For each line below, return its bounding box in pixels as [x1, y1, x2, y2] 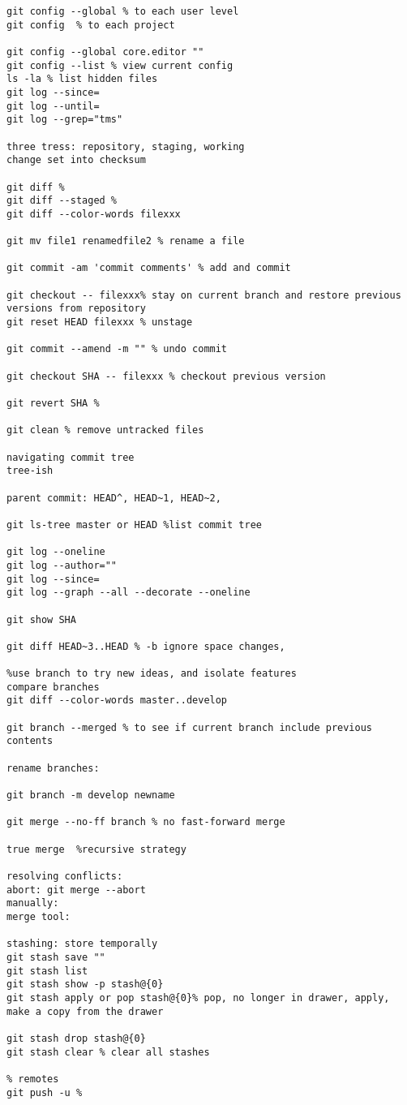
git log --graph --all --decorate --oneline [6, 587, 251, 599]
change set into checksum [6, 154, 146, 166]
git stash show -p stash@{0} [6, 978, 164, 991]
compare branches [6, 681, 100, 693]
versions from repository [6, 303, 146, 315]
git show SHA [6, 613, 76, 626]
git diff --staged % [6, 195, 118, 207]
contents [6, 735, 54, 747]
